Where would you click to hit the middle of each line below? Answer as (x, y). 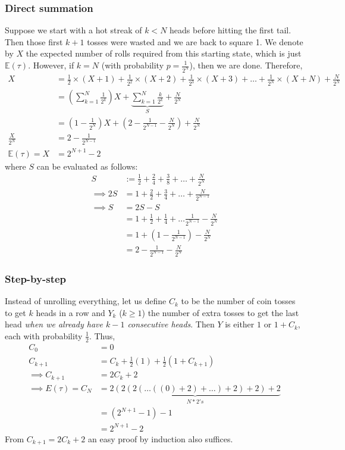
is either (240, 324)
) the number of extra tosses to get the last (220, 312)
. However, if (51, 65)
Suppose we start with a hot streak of (73, 30)
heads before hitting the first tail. (230, 30)
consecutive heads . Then (171, 324)
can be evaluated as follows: (87, 166)
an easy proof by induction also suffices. (161, 438)
